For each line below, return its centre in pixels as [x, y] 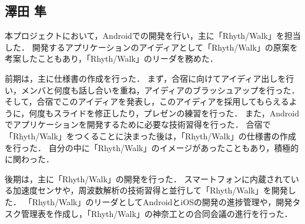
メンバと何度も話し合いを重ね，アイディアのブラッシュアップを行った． [160, 90]
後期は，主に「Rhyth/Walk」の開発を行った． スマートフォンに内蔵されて [148, 178]
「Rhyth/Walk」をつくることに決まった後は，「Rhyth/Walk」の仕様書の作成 [150, 136]
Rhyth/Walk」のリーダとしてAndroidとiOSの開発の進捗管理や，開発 [162, 201]
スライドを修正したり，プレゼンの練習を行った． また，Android [176, 113]
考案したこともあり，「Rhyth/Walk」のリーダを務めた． [111, 58]
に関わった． [29, 159]
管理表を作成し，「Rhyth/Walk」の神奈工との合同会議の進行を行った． [157, 213]
